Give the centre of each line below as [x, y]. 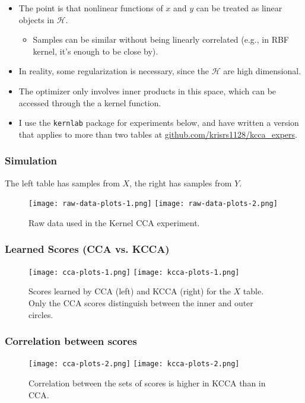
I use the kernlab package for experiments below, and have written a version [159, 123]
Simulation [31, 161]
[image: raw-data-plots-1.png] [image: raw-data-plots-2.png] [153, 204]
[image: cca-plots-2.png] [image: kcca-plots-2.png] [134, 364]
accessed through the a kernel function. [90, 102]
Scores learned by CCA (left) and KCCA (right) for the [130, 291]
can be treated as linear [239, 8]
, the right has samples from [181, 183]
